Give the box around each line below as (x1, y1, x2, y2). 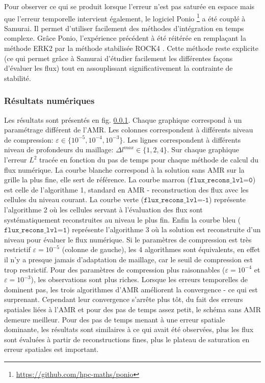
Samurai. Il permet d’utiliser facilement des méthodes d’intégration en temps (4, 22, 244, 33)
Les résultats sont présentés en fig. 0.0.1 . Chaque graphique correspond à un (4, 114, 242, 125)
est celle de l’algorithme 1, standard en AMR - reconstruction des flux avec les (4, 184, 249, 195)
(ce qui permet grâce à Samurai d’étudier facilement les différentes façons (4, 52, 233, 63)
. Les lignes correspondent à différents (123, 134, 241, 145)
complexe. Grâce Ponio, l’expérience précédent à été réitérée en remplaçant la (4, 33, 246, 43)
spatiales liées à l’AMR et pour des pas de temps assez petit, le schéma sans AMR (4, 304, 261, 314)
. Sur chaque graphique (167, 144, 240, 155)
